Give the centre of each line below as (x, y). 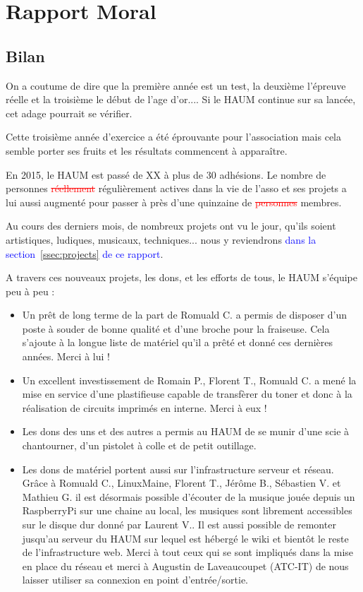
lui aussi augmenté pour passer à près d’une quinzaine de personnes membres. (174, 202)
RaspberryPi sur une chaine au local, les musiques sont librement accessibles (187, 510)
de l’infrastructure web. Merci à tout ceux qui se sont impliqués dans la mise (188, 552)
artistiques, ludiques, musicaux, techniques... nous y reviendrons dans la (161, 239)
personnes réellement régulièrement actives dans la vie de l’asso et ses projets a (176, 188)
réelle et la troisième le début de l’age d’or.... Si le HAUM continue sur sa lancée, (181, 99)
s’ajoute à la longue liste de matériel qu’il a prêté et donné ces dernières (178, 342)
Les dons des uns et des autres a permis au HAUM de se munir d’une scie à (186, 431)
